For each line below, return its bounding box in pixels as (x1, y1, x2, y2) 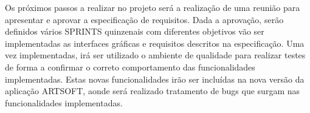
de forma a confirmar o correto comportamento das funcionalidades (5, 60, 255, 73)
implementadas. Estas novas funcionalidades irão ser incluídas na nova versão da (5, 72, 305, 85)
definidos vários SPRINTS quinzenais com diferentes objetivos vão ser (5, 25, 264, 38)
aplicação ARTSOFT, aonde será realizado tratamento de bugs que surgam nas (5, 84, 300, 97)
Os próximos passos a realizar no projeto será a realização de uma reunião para (5, 1, 300, 13)
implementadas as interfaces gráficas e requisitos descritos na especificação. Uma (5, 36, 305, 49)
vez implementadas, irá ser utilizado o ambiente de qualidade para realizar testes (5, 49, 306, 61)
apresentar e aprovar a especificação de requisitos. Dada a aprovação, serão (5, 13, 284, 26)
